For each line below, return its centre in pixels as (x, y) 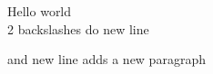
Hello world (40, 11)
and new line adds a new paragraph (106, 59)
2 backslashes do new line (78, 28)
